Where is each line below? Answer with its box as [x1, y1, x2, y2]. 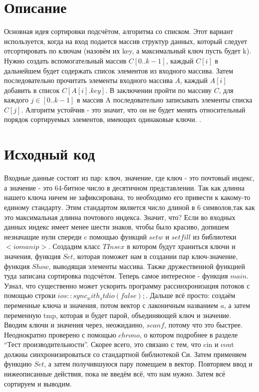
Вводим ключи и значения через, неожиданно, [4, 319, 145, 330]
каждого [4, 94, 28, 105]
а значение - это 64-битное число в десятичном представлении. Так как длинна [4, 182, 245, 192]
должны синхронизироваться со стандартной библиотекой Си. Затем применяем [4, 348, 247, 359]
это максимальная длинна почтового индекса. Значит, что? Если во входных [4, 211, 236, 222]
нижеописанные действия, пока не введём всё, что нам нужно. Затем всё [4, 368, 226, 379]
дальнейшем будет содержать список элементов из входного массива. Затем [4, 65, 233, 75]
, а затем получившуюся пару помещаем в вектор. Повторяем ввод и [44, 358, 253, 369]
